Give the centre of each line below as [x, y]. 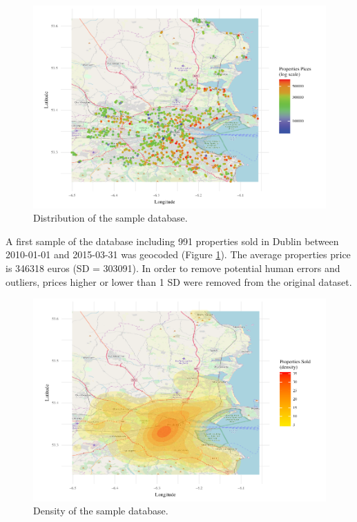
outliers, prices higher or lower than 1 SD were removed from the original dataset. [179, 281]
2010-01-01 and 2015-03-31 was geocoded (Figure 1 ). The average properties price [178, 254]
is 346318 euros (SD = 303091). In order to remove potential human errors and [173, 268]
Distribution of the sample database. [110, 218]
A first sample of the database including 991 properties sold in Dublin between [172, 241]
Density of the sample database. [101, 511]
